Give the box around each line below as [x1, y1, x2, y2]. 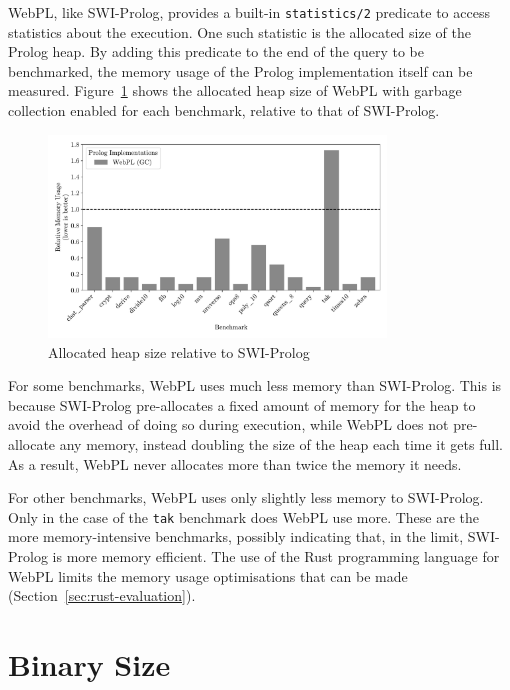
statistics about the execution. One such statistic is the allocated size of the [8, 21, 471, 42]
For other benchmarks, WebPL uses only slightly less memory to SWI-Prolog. [8, 487, 484, 508]
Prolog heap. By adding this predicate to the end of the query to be [8, 41, 424, 62]
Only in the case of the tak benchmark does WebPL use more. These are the [8, 506, 480, 527]
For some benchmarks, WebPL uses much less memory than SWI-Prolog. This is [8, 375, 502, 396]
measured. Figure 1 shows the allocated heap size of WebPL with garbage [8, 80, 462, 101]
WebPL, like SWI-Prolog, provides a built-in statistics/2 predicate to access [8, 2, 490, 22]
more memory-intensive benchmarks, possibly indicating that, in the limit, [8, 526, 464, 547]
